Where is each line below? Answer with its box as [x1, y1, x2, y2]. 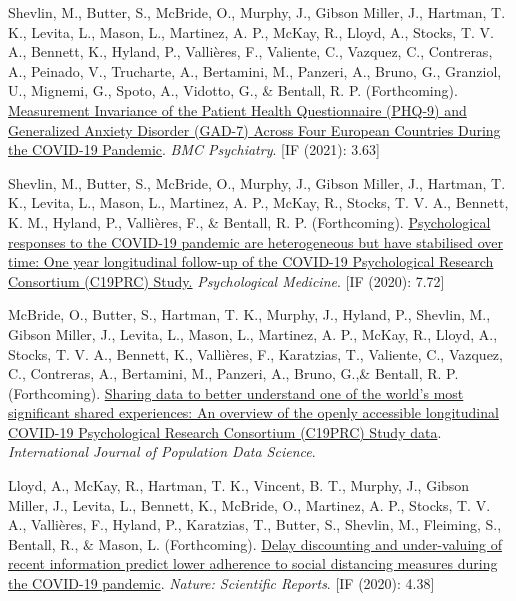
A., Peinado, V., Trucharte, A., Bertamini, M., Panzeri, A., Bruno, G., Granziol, [8, 60, 502, 81]
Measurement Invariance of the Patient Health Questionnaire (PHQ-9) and [8, 99, 467, 120]
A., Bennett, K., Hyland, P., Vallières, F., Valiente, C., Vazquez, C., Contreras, [8, 41, 493, 62]
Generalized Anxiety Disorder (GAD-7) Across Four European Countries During [8, 119, 501, 140]
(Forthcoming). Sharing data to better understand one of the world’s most [8, 382, 464, 403]
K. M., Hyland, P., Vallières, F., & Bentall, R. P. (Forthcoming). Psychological [8, 211, 491, 232]
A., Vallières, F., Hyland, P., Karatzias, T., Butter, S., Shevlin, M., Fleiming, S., [8, 514, 502, 535]
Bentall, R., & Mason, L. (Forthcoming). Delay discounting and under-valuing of [8, 533, 502, 554]
